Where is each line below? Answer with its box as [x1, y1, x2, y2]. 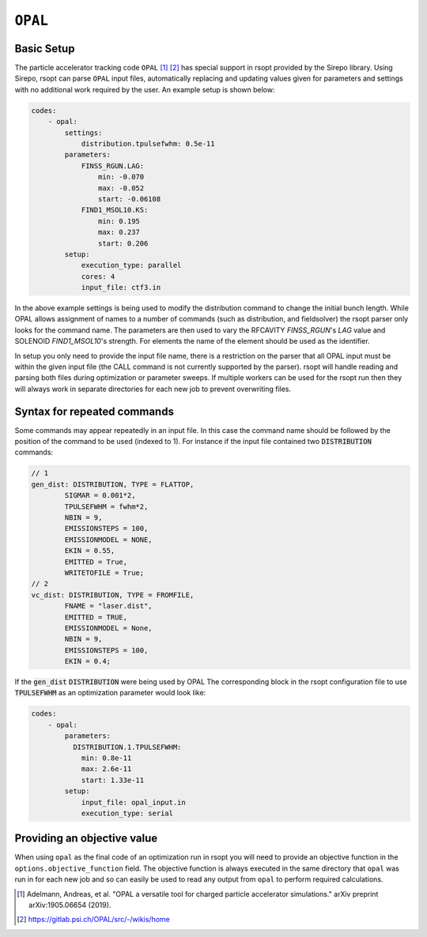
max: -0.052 [97, 183, 145, 193]
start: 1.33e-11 [81, 775, 145, 785]
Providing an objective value [14, 832, 158, 845]
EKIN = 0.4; [64, 657, 111, 666]
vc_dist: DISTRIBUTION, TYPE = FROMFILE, [31, 590, 195, 600]
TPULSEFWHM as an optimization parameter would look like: [14, 688, 206, 698]
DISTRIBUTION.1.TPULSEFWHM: [72, 743, 182, 751]
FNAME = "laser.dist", [64, 601, 153, 611]
